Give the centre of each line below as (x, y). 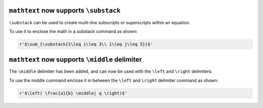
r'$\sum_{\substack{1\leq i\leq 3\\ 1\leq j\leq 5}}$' (86, 44)
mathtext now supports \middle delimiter (75, 60)
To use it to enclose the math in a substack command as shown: (73, 31)
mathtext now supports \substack (65, 10)
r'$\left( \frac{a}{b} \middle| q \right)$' (73, 93)
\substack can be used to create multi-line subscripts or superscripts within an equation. (100, 22)
